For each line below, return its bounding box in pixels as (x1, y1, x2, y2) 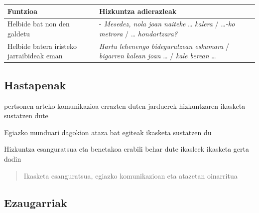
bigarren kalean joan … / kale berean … (99, 50, 216, 61)
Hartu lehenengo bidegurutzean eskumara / (99, 40, 230, 51)
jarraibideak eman (7, 50, 63, 61)
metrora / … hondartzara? (99, 28, 178, 38)
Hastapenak (4, 77, 66, 92)
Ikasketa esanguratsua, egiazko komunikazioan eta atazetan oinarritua (23, 170, 238, 181)
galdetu (7, 28, 30, 38)
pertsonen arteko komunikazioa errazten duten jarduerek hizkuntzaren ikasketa (4, 100, 246, 111)
